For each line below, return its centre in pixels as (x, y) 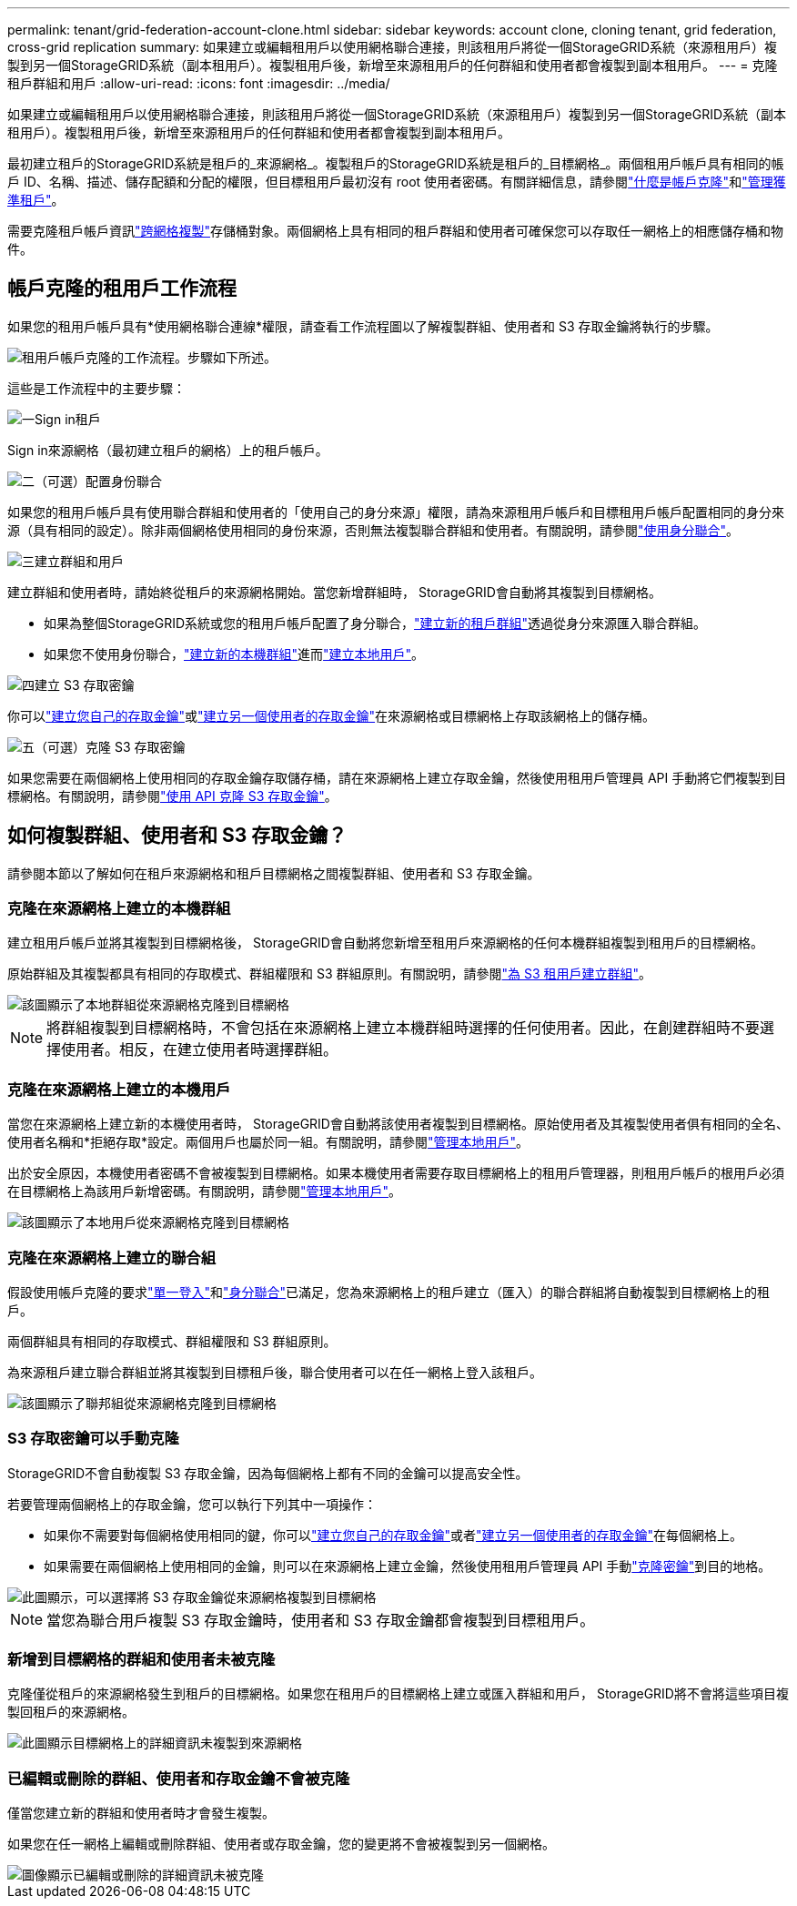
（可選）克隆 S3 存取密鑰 (110, 746)
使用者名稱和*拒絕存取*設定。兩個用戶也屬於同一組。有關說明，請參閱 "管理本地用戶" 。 (268, 1142)
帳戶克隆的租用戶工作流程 (122, 289)
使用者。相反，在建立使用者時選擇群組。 (200, 1050)
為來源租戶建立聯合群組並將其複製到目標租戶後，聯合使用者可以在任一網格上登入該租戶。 (275, 1372)
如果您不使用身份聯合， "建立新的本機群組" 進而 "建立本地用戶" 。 (234, 654)
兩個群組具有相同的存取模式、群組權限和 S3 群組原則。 (172, 1341)
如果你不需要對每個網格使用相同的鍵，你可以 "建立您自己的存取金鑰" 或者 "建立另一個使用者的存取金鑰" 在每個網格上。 (393, 1535)
